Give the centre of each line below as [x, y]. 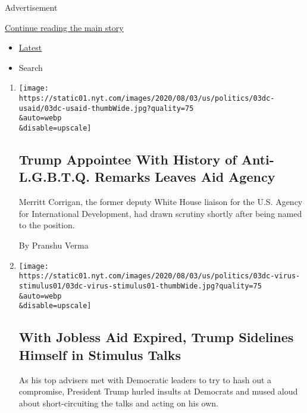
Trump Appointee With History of [128, 159]
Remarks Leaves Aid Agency [185, 177]
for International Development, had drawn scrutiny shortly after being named [160, 213]
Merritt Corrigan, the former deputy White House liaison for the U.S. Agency [161, 202]
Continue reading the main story [64, 27]
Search [31, 67]
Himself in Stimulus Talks [100, 354]
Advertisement [31, 7]
